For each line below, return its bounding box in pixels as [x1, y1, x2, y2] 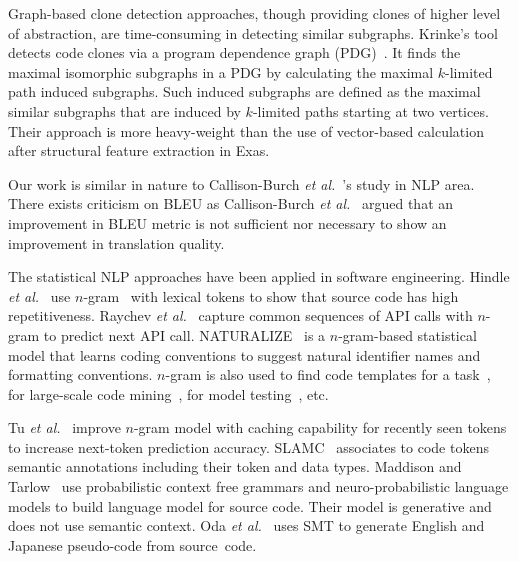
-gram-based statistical [338, 324, 477, 345]
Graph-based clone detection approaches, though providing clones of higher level [8, 3, 501, 23]
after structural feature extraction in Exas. [8, 140, 270, 161]
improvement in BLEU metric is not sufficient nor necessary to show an [8, 212, 447, 233]
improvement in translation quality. [8, 232, 225, 253]
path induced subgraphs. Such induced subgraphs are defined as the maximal [8, 81, 481, 102]
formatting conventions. [8, 364, 153, 385]
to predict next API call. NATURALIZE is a [43, 324, 326, 345]
